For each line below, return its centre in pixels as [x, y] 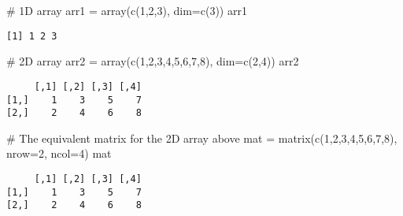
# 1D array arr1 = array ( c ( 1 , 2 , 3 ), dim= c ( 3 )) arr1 [127, 10]
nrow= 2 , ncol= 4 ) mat [59, 153]
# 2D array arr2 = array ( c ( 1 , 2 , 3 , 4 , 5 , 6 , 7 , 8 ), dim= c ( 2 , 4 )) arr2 [153, 61]
